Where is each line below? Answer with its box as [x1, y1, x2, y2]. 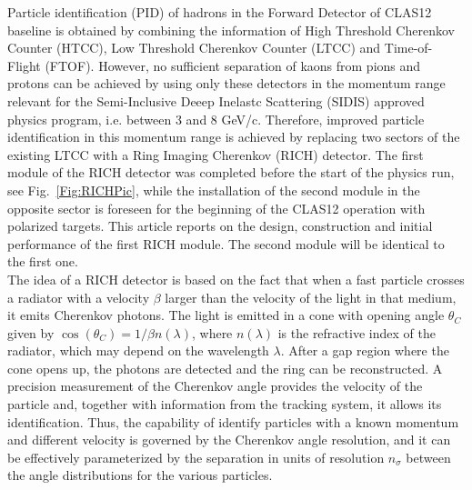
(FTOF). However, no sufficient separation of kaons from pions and [45, 55, 421, 75]
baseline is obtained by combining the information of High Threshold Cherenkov [7, 20, 455, 39]
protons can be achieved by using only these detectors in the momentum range [7, 74, 446, 93]
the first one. [7, 252, 78, 271]
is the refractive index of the [277, 323, 436, 342]
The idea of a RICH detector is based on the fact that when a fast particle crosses [7, 269, 465, 288]
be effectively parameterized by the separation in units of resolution [7, 447, 385, 466]
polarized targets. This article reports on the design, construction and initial [7, 216, 433, 235]
